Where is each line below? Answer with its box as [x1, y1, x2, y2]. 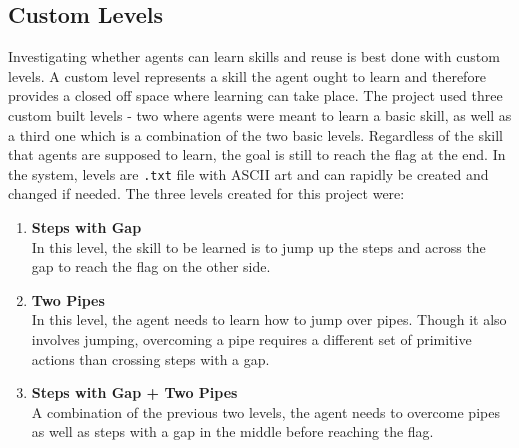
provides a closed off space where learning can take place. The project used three [8, 85, 503, 106]
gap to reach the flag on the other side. [31, 256, 271, 277]
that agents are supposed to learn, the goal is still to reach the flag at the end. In [8, 144, 506, 165]
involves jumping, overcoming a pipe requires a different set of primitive [31, 328, 472, 349]
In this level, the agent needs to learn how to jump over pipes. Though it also [31, 309, 507, 330]
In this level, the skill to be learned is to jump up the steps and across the [31, 236, 486, 257]
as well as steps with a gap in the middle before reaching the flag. [31, 421, 434, 442]
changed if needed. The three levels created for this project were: [8, 183, 405, 204]
